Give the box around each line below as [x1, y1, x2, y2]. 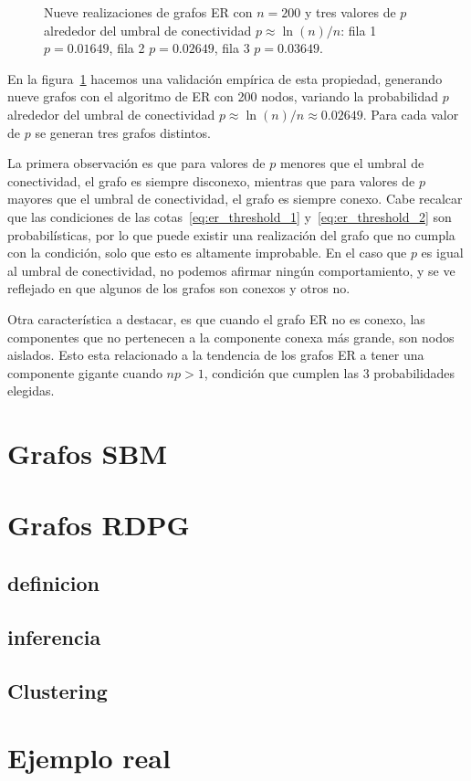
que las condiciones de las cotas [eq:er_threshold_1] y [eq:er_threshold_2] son [7, 206, 452, 226]
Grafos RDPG [7, 506, 190, 544]
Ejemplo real [7, 739, 171, 776]
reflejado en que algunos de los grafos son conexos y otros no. [7, 279, 351, 298]
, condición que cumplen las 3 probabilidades [204, 363, 455, 382]
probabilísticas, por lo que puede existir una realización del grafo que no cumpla [7, 225, 455, 244]
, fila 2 [109, 38, 145, 58]
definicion [7, 569, 99, 597]
